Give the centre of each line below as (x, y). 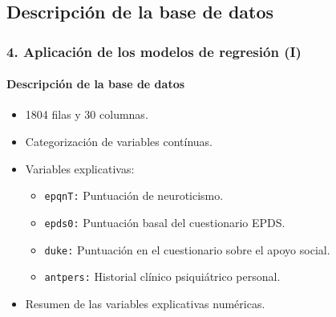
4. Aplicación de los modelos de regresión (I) (154, 51)
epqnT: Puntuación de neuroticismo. (134, 195)
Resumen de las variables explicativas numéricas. (145, 303)
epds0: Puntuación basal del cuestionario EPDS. (165, 222)
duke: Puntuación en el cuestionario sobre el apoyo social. (187, 249)
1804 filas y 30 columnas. (87, 114)
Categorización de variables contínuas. (119, 142)
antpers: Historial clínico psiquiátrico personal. (162, 276)
